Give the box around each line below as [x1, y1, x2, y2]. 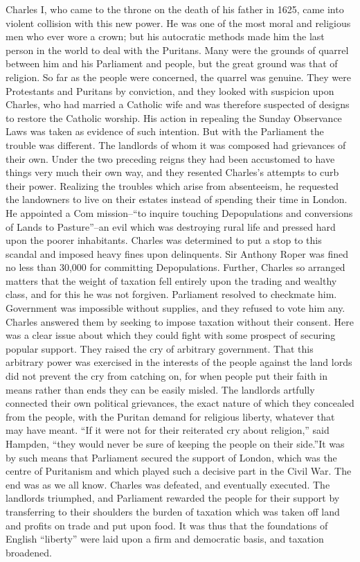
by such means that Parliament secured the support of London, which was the [6, 450, 337, 464]
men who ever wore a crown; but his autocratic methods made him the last [6, 29, 325, 44]
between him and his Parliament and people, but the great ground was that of [6, 56, 338, 71]
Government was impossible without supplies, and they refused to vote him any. [6, 301, 345, 315]
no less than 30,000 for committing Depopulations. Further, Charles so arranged [6, 260, 345, 274]
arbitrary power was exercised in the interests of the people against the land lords [6, 355, 352, 369]
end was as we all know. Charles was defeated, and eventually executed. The [6, 477, 330, 491]
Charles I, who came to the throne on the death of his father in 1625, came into [6, 2, 344, 16]
